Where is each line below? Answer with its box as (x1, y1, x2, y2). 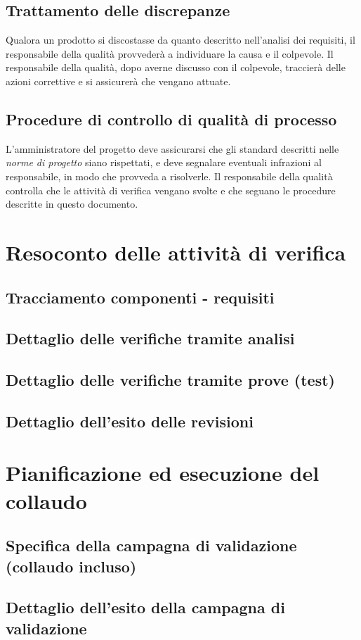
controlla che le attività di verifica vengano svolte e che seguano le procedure (6, 182, 336, 197)
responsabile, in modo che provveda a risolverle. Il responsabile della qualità (6, 168, 333, 183)
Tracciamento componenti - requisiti (6, 286, 275, 308)
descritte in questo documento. (6, 196, 138, 211)
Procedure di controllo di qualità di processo (6, 108, 337, 130)
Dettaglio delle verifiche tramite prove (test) (6, 369, 335, 391)
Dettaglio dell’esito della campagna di (6, 596, 285, 618)
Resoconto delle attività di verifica (6, 237, 346, 266)
